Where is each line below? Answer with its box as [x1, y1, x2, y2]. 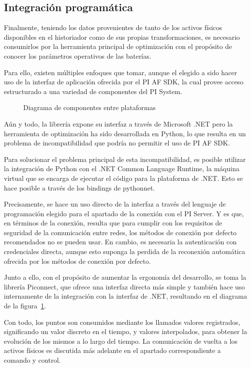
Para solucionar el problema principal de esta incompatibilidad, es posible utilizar [4, 154, 246, 164]
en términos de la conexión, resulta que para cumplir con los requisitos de [4, 218, 222, 228]
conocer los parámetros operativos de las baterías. [4, 50, 151, 61]
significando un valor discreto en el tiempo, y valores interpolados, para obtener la [4, 326, 248, 336]
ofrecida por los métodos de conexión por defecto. [4, 256, 151, 266]
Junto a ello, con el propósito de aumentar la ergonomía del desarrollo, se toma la [4, 272, 247, 282]
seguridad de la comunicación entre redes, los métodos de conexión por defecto [4, 227, 237, 237]
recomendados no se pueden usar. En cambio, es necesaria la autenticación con [4, 237, 237, 247]
